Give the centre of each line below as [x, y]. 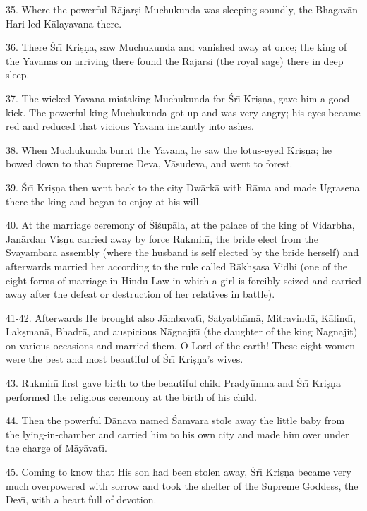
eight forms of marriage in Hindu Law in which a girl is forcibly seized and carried [183, 280]
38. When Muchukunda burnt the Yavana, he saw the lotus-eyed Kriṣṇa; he [169, 149]
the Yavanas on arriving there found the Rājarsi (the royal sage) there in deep [175, 60]
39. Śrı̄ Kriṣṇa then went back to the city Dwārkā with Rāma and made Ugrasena [183, 187]
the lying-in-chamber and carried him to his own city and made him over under [178, 434]
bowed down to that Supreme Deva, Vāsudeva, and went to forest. [149, 163]
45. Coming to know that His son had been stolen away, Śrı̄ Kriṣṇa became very [179, 472]
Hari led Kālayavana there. [64, 23]
